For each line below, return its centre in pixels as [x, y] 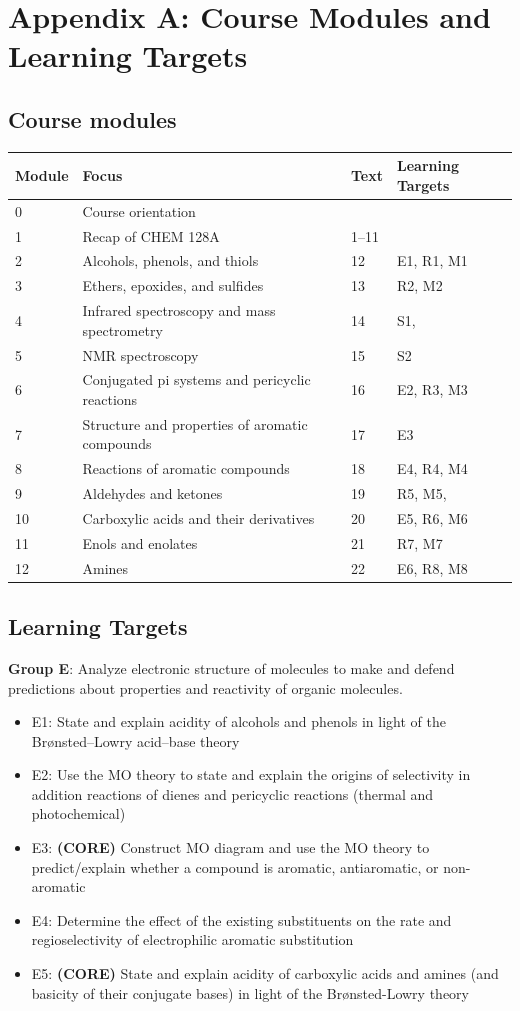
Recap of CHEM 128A [151, 235]
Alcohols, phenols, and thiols [170, 260]
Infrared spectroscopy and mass [179, 310]
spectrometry [122, 329]
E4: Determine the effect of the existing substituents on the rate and [241, 919]
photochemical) [78, 813]
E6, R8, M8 [432, 567]
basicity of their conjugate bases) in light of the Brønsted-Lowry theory [250, 992]
